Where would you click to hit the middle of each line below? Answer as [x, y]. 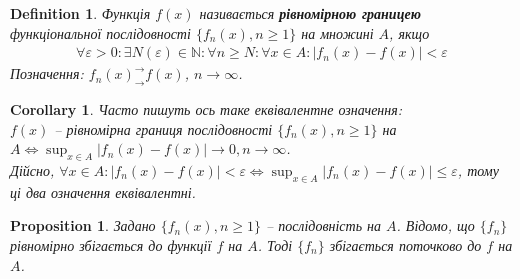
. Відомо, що [435, 225]
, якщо [409, 32]
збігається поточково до [405, 244]
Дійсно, [32, 170]
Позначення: [47, 73]
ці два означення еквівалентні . [103, 191]
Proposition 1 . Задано [83, 225]
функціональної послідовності [100, 32]
